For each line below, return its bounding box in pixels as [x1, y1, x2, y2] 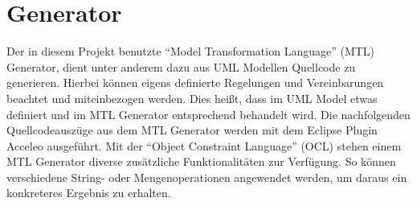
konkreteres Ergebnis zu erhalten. [6, 184, 171, 201]
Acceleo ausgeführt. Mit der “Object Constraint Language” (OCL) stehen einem [6, 137, 402, 154]
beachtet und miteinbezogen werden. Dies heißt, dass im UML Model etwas [6, 89, 378, 106]
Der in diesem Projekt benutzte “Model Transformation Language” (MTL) [6, 43, 375, 60]
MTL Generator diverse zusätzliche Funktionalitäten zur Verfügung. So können [6, 153, 396, 170]
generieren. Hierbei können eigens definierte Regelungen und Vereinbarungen [6, 74, 384, 91]
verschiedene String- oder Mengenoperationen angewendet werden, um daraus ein [6, 168, 407, 185]
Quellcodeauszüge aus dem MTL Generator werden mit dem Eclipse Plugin [6, 122, 378, 138]
